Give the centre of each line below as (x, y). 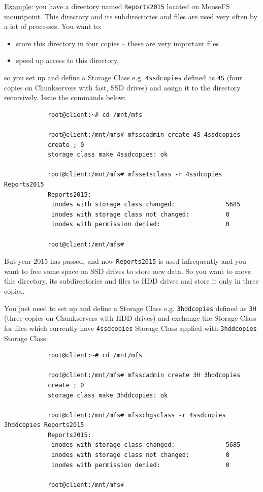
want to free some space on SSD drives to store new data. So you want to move (128, 271)
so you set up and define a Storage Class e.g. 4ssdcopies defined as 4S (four (123, 78)
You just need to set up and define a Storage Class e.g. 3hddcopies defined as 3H (130, 308)
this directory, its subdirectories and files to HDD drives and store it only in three (131, 281)
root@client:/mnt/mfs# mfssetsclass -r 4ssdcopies (135, 175)
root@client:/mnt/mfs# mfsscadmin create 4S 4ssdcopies (144, 135)
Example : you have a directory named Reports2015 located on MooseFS (117, 6)
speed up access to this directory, (67, 60)
